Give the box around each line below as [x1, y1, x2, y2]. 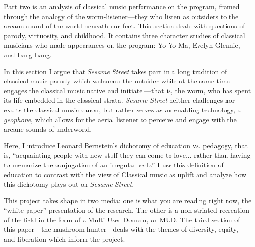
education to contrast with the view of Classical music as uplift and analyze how [4, 169, 247, 179]
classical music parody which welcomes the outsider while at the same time [4, 76, 230, 86]
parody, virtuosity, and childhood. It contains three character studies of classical [4, 30, 245, 40]
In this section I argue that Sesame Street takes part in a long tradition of [4, 66, 227, 76]
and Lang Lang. [4, 49, 52, 59]
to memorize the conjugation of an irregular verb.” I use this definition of [4, 159, 224, 169]
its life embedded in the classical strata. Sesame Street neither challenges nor [4, 95, 235, 105]
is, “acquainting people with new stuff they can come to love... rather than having [4, 150, 251, 160]
